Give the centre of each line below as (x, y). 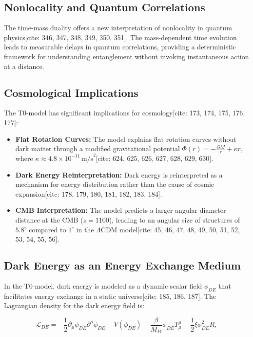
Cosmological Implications (71, 92)
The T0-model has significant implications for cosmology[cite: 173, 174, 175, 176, (125, 113)
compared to (48, 229)
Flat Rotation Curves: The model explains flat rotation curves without (126, 139)
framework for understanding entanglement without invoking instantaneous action (126, 56)
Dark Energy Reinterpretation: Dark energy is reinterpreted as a (119, 174)
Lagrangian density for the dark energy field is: (74, 305)
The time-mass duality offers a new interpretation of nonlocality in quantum (118, 28)
